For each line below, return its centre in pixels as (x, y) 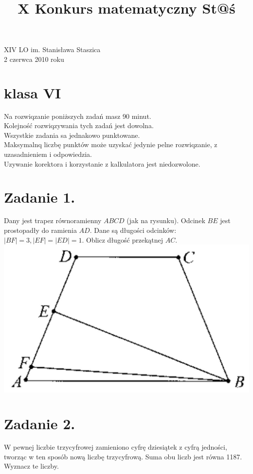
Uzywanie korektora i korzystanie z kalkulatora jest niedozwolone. (102, 163)
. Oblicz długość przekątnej (123, 239)
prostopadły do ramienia (40, 230)
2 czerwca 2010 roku (34, 59)
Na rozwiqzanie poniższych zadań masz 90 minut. (78, 116)
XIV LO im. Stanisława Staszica (52, 49)
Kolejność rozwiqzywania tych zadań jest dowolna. (79, 125)
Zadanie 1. (40, 197)
